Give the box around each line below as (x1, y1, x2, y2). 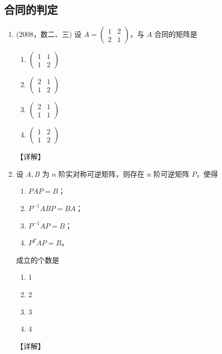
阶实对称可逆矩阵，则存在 (58, 168, 145, 179)
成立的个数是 (16, 254, 59, 265)
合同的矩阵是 (154, 29, 197, 39)
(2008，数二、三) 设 (16, 29, 82, 39)
